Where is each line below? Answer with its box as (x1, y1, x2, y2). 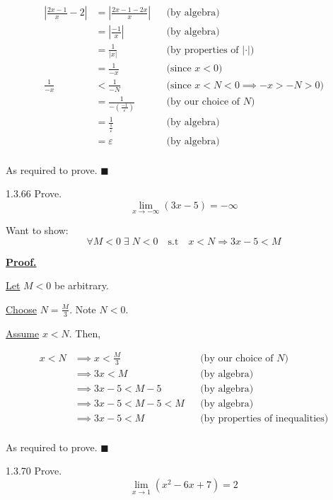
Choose (6, 301, 37, 316)
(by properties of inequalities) (200, 413, 329, 424)
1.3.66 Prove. (6, 186, 62, 201)
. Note (69, 301, 96, 316)
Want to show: (6, 223, 69, 238)
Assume (6, 325, 40, 340)
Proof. (6, 254, 37, 269)
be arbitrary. (54, 278, 109, 293)
